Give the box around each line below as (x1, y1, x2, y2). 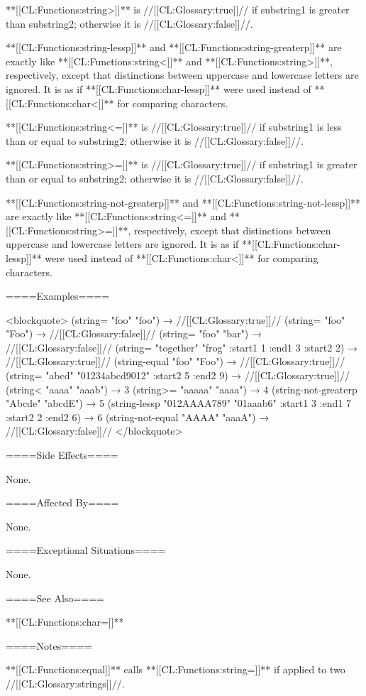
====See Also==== (6, 590, 104, 605)
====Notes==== (6, 638, 92, 653)
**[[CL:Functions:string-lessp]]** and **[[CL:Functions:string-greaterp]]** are (6, 40, 342, 55)
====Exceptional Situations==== (6, 543, 166, 558)
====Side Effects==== (6, 447, 118, 462)
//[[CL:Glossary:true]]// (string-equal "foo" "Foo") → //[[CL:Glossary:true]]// (6, 354, 345, 369)
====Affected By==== (6, 495, 119, 510)
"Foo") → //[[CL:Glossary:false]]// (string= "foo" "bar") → (6, 326, 262, 341)
